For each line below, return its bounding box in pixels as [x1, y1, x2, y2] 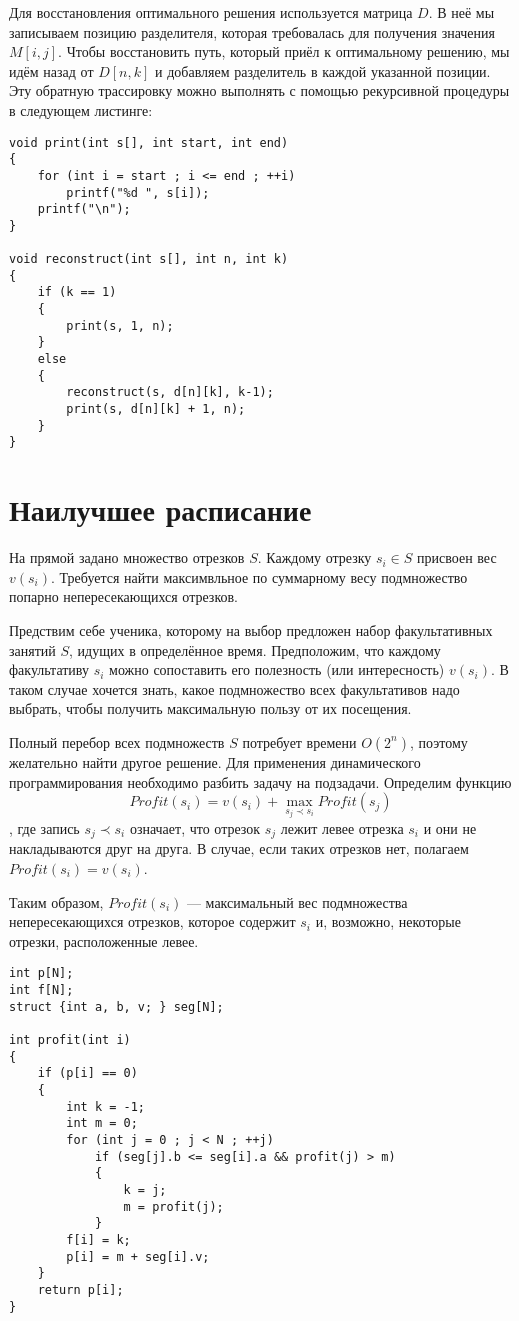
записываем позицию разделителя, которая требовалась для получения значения [9, 21, 495, 42]
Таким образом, [9, 891, 104, 912]
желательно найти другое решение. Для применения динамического [9, 751, 421, 772]
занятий [9, 639, 56, 660]
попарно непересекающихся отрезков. [9, 586, 238, 607]
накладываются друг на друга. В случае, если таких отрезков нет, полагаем [9, 838, 469, 859]
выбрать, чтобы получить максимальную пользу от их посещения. [9, 698, 412, 719]
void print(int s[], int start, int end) [9, 135, 289, 150]
